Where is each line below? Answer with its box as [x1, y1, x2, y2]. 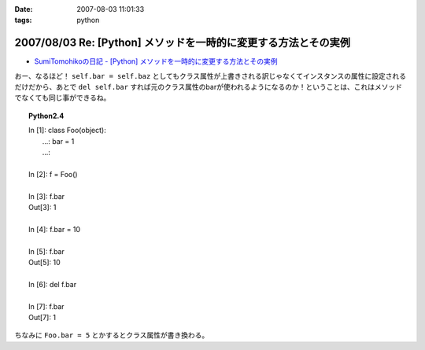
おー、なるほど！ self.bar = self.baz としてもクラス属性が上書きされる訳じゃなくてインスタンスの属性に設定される [14, 71, 407, 80]
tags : [14, 16, 32, 25]
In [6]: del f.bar [28, 279, 77, 289]
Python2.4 [28, 111, 65, 120]
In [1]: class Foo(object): [28, 126, 106, 135]
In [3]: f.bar [28, 191, 65, 201]
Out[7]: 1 [28, 312, 57, 322]
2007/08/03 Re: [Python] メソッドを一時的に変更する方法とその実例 [14, 36, 350, 50]
